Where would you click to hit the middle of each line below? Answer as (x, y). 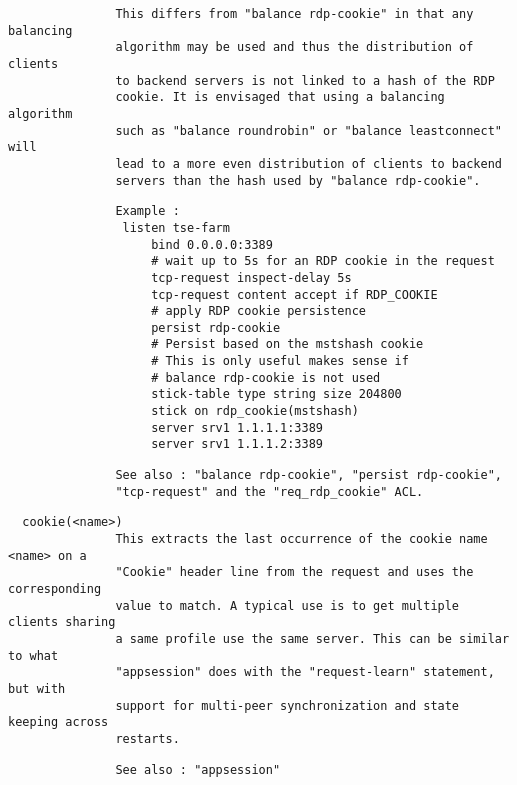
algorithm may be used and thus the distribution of (294, 47)
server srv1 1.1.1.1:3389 (237, 427)
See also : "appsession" (198, 769)
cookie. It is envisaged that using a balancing (280, 97)
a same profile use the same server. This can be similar (312, 638)
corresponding (55, 589)
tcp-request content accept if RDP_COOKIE (294, 294)
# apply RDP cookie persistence (258, 311)
